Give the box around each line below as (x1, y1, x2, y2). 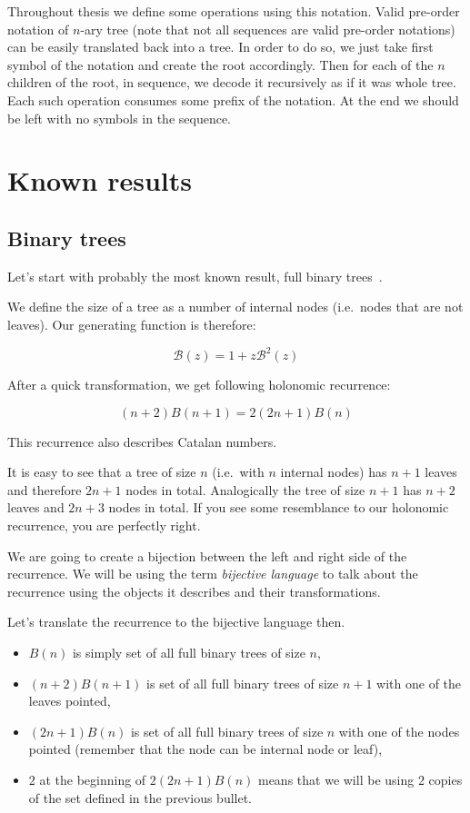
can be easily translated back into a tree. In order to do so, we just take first (7, 37, 434, 56)
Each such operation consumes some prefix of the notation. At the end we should (7, 90, 459, 109)
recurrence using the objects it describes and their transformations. (7, 581, 381, 600)
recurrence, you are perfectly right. (7, 515, 201, 534)
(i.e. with (212, 462, 265, 481)
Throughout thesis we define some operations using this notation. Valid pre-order (7, 2, 460, 20)
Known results (7, 162, 193, 199)
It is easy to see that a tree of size (7, 462, 196, 481)
